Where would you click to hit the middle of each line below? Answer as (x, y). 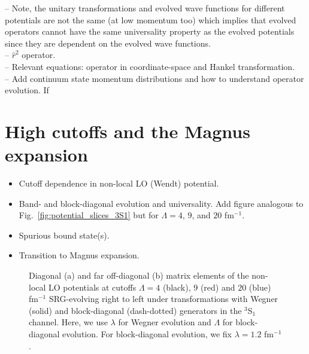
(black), (177, 287)
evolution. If (27, 90)
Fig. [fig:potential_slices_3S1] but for (89, 215)
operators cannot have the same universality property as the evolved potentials (150, 31)
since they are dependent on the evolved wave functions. (108, 43)
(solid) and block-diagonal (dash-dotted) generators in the (135, 310)
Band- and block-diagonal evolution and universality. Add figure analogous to (161, 203)
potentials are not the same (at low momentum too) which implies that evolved (151, 19)
